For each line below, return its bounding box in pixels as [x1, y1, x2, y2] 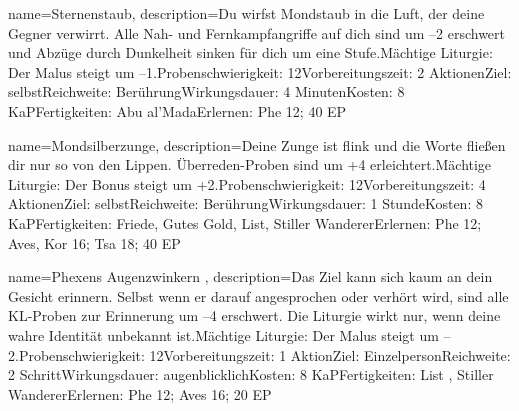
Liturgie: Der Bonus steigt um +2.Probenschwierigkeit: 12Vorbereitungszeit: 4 [8, 173, 486, 194]
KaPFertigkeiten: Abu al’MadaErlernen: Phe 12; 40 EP [8, 100, 347, 121]
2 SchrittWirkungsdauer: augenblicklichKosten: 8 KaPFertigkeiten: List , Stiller [8, 364, 494, 385]
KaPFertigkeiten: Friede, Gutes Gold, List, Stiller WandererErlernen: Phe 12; [8, 212, 482, 233]
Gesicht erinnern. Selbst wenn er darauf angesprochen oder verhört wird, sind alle [8, 285, 509, 306]
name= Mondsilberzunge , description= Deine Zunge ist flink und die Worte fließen [8, 134, 506, 155]
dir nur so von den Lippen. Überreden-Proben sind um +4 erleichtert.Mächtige [8, 154, 492, 175]
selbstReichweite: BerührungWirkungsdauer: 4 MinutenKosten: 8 [8, 81, 405, 102]
